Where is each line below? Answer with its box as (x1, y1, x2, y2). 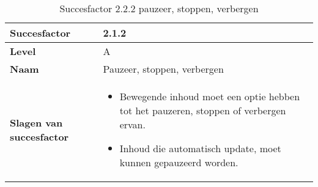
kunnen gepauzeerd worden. (119, 155, 239, 169)
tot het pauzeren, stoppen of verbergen (119, 103, 286, 117)
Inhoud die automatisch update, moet (119, 141, 281, 155)
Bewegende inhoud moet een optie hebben (119, 89, 300, 103)
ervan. (119, 117, 146, 131)
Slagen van (10, 115, 63, 130)
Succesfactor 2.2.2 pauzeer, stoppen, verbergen (59, 1, 259, 15)
